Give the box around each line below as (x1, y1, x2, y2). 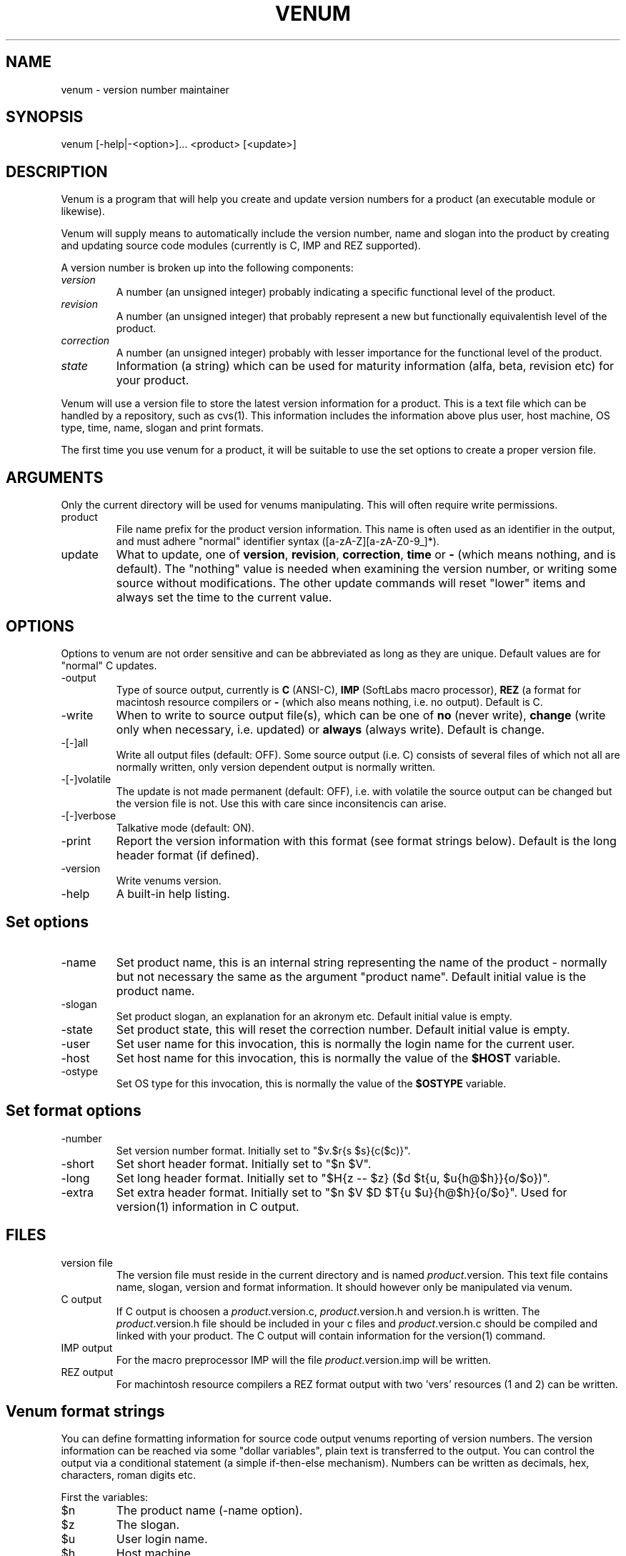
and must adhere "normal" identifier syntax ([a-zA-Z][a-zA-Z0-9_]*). (116, 535, 439, 548)
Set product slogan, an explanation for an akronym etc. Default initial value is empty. (116, 1009, 512, 1022)
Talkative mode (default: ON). (116, 821, 254, 834)
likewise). (61, 205, 105, 218)
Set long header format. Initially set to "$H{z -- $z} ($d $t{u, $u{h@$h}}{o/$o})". (116, 1170, 550, 1185)
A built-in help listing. (116, 886, 230, 901)
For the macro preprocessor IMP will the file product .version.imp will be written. (116, 1353, 491, 1366)
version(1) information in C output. (116, 1199, 299, 1214)
